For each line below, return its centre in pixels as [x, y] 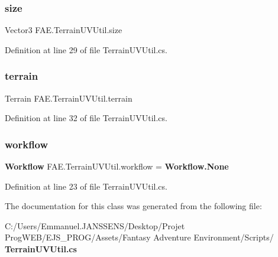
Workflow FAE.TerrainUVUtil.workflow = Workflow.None [117, 166]
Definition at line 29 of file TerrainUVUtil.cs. [86, 49]
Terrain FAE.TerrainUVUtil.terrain [69, 98]
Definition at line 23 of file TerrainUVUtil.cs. [86, 186]
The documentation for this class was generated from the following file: [133, 206]
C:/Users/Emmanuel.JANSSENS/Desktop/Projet [95, 225]
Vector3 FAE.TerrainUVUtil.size [64, 30]
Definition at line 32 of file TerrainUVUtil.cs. [86, 118]
